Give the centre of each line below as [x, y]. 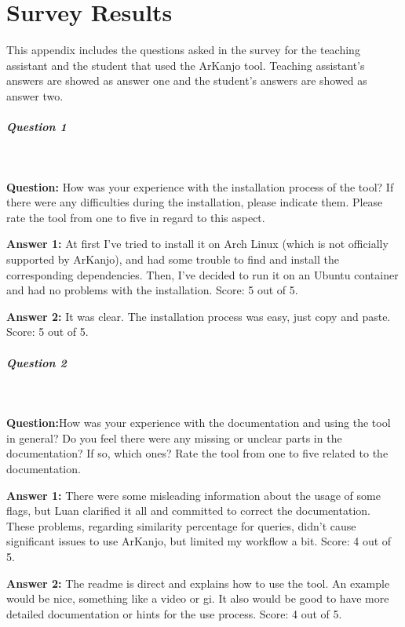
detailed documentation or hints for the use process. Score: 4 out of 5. [174, 613]
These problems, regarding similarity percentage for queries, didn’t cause [181, 525]
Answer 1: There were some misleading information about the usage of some [193, 495]
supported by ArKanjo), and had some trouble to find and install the [173, 259]
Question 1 [36, 127]
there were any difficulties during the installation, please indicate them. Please [195, 202]
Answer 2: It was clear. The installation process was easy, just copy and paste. [199, 316]
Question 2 [36, 362]
